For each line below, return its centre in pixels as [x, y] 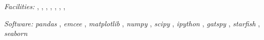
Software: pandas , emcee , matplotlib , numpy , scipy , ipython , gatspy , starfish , [132, 23]
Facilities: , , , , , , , [35, 6]
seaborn [16, 33]
